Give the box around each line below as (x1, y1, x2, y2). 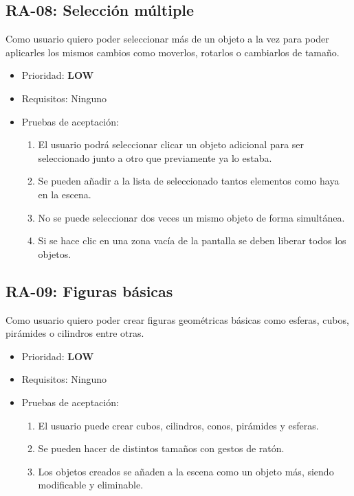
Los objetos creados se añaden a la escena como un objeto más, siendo (38, 464, 334, 478)
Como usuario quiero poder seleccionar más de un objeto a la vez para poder (5, 32, 329, 46)
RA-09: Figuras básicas (5, 280, 173, 301)
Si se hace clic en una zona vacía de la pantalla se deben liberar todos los (38, 233, 346, 248)
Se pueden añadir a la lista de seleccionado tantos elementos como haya (38, 174, 340, 188)
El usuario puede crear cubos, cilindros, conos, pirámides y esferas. (38, 418, 319, 432)
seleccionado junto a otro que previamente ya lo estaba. (38, 150, 272, 165)
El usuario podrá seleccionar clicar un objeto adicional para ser (38, 137, 305, 152)
